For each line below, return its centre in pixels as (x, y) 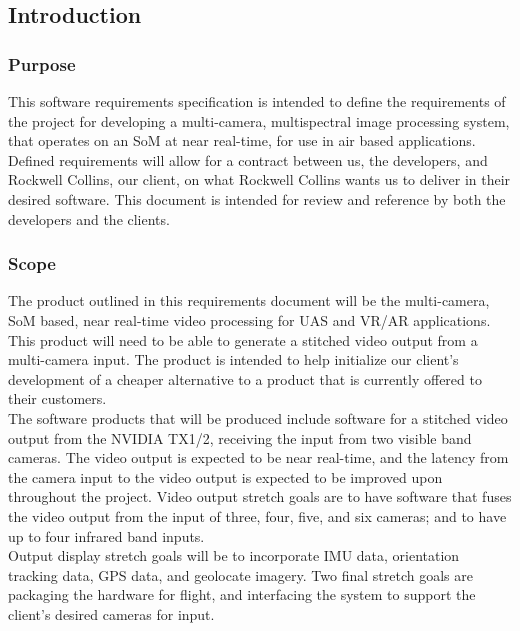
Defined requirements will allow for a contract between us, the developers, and (248, 159)
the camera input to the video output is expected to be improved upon (225, 476)
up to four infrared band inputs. (106, 535)
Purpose (42, 63)
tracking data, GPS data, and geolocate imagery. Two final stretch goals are (240, 574)
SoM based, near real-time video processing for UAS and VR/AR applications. (249, 319)
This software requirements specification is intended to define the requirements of (257, 101)
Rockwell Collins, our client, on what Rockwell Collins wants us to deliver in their (259, 179)
